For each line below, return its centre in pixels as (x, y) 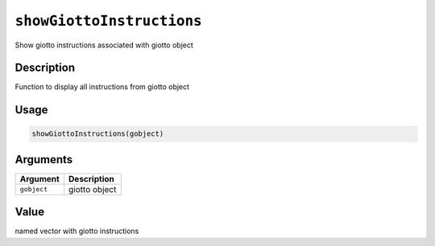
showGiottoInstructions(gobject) (98, 134)
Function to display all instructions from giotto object (102, 87)
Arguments (44, 160)
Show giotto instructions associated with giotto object (104, 45)
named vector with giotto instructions (77, 231)
